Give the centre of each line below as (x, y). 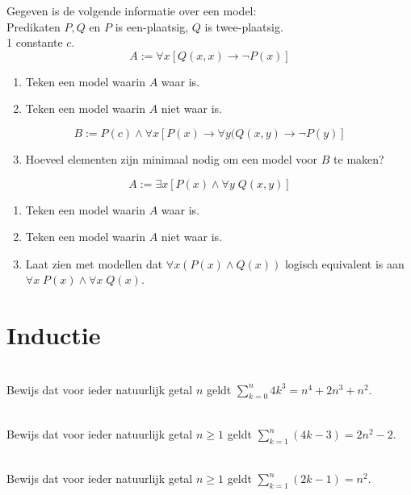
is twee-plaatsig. (244, 26)
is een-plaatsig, (152, 26)
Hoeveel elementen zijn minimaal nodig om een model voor (172, 158)
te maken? (359, 158)
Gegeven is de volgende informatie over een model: (132, 10)
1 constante (35, 42)
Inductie (54, 335)
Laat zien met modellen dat (94, 263)
